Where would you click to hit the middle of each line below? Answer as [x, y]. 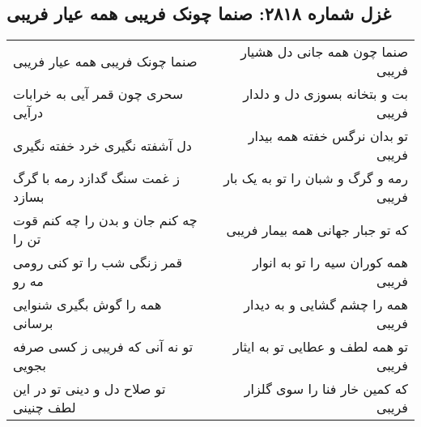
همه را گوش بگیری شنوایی [87, 305]
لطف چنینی [45, 408]
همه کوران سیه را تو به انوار [330, 263]
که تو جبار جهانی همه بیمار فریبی [317, 229]
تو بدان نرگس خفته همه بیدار [328, 136]
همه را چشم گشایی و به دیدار [326, 305]
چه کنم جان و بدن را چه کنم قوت [105, 220]
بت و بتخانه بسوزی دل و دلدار [325, 94]
